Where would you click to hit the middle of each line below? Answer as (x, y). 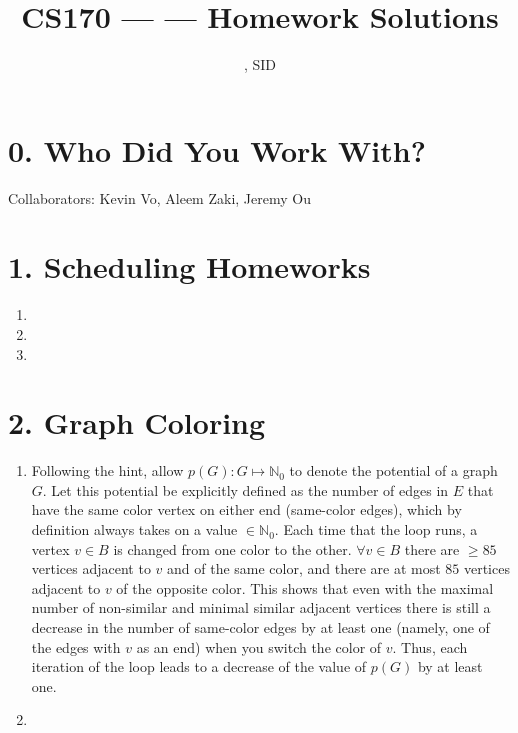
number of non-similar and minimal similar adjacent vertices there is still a (261, 607)
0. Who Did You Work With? (217, 149)
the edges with (76, 646)
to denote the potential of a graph (393, 470)
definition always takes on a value (134, 529)
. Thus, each (430, 646)
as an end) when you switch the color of (259, 646)
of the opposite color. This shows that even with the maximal (305, 587)
